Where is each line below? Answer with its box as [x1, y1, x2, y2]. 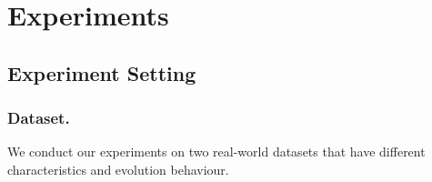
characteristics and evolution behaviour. [7, 159, 229, 178]
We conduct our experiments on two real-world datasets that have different [7, 142, 426, 161]
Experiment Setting [7, 58, 196, 86]
